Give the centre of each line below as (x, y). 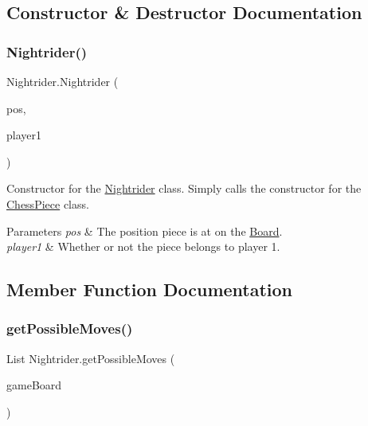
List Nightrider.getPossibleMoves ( (91, 358)
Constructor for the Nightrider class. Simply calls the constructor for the (184, 188)
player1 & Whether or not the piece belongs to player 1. (143, 246)
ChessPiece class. (48, 203)
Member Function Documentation (150, 289)
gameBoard (34, 385)
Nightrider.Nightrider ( (63, 81)
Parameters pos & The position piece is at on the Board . (145, 231)
